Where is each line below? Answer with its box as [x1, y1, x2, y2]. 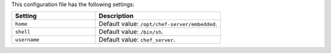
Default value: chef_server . [98, 36, 176, 44]
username [15, 36, 40, 43]
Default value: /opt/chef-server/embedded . [98, 20, 218, 28]
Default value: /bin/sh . [98, 28, 164, 36]
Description [98, 12, 134, 20]
